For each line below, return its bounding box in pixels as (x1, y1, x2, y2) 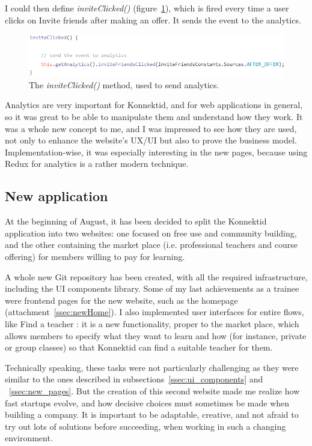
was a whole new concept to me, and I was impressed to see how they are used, (5, 122, 297, 134)
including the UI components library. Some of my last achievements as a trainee (5, 282, 299, 295)
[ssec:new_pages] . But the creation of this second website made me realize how (9, 384, 300, 397)
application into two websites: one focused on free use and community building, (5, 226, 297, 239)
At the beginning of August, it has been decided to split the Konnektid (5, 215, 267, 228)
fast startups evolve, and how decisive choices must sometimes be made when (5, 396, 290, 409)
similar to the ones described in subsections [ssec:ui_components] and (5, 373, 263, 385)
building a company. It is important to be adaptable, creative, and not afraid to (5, 408, 299, 421)
